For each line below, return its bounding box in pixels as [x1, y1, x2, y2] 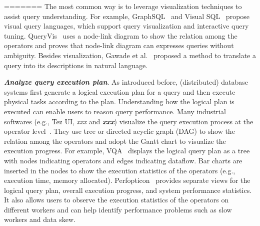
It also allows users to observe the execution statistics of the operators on [4, 194, 229, 205]
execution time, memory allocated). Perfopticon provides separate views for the [4, 175, 250, 185]
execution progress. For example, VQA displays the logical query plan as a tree [4, 145, 250, 156]
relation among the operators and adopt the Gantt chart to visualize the [4, 135, 226, 146]
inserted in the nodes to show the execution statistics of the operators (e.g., [4, 165, 235, 175]
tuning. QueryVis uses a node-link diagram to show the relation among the [4, 30, 237, 41]
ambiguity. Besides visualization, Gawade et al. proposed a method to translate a [4, 50, 256, 60]
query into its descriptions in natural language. [4, 60, 147, 70]
